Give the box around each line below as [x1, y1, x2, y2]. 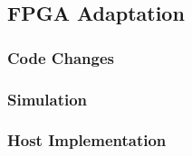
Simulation [7, 87, 88, 110]
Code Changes [7, 46, 114, 69]
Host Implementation [7, 129, 167, 151]
